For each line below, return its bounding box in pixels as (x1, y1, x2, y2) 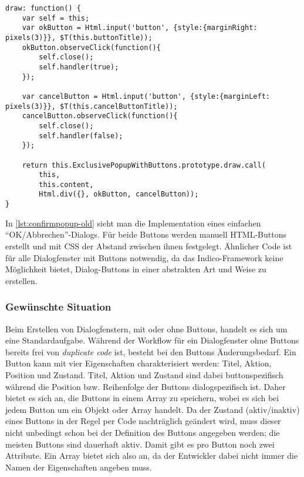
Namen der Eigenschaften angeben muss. (5, 461, 152, 473)
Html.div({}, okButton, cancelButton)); (39, 190, 199, 199)
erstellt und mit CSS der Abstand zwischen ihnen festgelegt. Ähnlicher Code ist (5, 239, 292, 252)
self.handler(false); (39, 131, 123, 140)
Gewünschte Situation (5, 299, 112, 314)
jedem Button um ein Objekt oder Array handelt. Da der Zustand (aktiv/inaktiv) (5, 403, 300, 415)
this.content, (39, 180, 94, 189)
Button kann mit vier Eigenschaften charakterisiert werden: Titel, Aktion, (5, 357, 272, 369)
